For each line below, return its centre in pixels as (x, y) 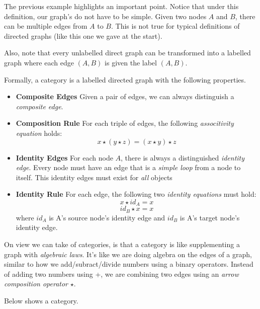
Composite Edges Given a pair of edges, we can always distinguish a (125, 96)
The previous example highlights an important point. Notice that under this (121, 6)
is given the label (131, 62)
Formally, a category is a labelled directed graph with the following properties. (125, 79)
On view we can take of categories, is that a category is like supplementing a (122, 244)
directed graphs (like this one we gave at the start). (83, 35)
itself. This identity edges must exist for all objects (94, 177)
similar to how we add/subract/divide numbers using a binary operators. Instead (129, 264)
